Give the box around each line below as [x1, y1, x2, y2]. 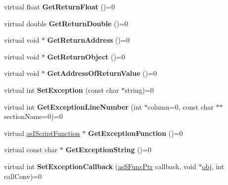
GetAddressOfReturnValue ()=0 [47, 68, 157, 78]
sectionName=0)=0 [4, 111, 63, 122]
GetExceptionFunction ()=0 [88, 127, 183, 138]
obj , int [202, 161, 225, 171]
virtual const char [4, 144, 58, 155]
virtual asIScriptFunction [4, 127, 80, 138]
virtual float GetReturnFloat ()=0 [4, 1, 115, 11]
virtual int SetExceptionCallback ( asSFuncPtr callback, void [4, 161, 196, 171]
